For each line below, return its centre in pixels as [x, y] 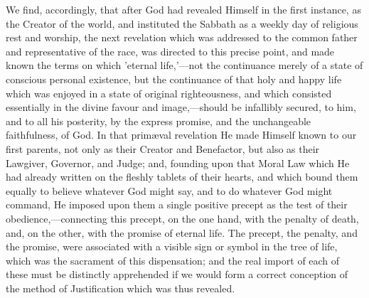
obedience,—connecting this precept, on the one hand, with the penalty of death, [182, 218]
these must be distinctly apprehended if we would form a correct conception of [177, 274]
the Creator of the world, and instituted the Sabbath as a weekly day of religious [182, 23]
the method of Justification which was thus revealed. [121, 288]
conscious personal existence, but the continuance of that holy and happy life [174, 79]
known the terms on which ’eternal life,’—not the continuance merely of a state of [184, 65]
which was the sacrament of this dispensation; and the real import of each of [173, 260]
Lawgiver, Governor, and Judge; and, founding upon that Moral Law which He [178, 163]
